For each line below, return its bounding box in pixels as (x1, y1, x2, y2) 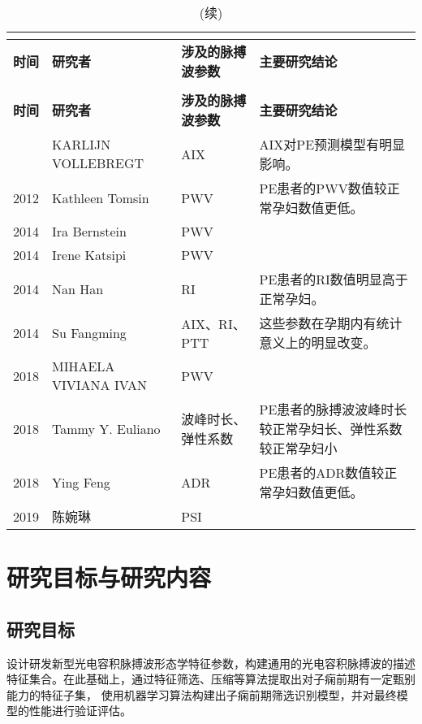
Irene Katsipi (52, 245, 127, 264)
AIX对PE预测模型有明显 (259, 135, 406, 154)
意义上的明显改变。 (259, 333, 377, 352)
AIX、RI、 (181, 314, 246, 333)
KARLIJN (52, 135, 111, 154)
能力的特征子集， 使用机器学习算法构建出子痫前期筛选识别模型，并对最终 (6, 686, 397, 703)
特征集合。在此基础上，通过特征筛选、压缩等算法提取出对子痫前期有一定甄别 (6, 670, 416, 687)
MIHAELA (52, 357, 115, 375)
